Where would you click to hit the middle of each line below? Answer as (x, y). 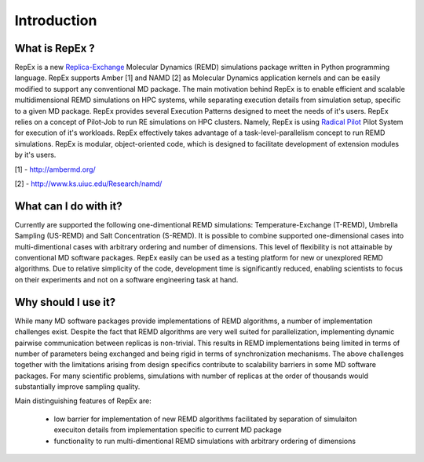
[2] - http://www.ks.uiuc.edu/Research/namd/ (88, 184)
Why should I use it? (65, 302)
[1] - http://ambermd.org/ (55, 169)
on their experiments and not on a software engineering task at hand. (126, 279)
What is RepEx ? (55, 48)
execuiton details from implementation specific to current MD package (168, 430)
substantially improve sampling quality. (77, 387)
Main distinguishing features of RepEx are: (83, 401)
